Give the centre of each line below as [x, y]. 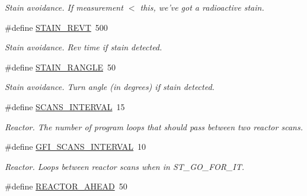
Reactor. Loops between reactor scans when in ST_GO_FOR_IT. [125, 166]
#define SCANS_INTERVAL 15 [65, 106]
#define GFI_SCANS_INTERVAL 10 [76, 147]
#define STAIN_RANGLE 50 [60, 67]
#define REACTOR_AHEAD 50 [66, 186]
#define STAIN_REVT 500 [56, 27]
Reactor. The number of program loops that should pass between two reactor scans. [154, 126]
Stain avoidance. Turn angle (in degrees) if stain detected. [110, 87]
